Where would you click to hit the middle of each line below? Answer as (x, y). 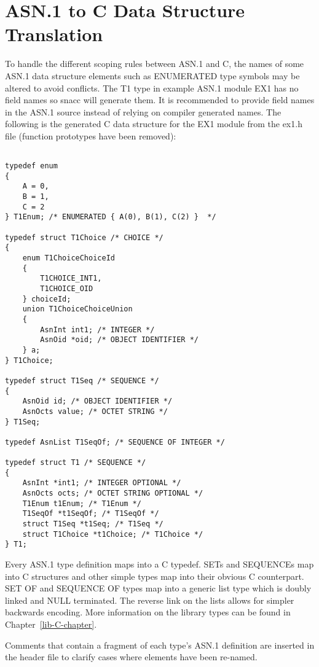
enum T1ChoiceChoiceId (69, 258)
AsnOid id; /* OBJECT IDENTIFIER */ (97, 401)
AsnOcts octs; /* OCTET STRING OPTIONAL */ (113, 493)
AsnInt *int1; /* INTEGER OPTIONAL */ (102, 483)
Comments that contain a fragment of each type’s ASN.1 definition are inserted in (160, 645)
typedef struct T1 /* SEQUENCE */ (76, 463)
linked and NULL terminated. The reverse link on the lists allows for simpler (150, 600)
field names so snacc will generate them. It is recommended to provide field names (160, 100)
